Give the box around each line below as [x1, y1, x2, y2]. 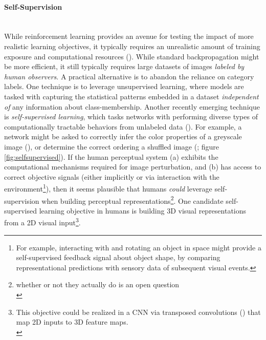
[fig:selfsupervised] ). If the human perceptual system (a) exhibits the [4, 151, 218, 162]
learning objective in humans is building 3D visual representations [39, 205, 247, 216]
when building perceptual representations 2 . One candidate [41, 194, 224, 206]
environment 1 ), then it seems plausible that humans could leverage [4, 182, 212, 194]
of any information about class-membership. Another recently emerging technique [4, 101, 260, 112]
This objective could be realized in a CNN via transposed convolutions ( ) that [16, 306, 261, 317]
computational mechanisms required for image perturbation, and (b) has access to [4, 161, 261, 172]
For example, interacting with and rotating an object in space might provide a [16, 242, 261, 252]
